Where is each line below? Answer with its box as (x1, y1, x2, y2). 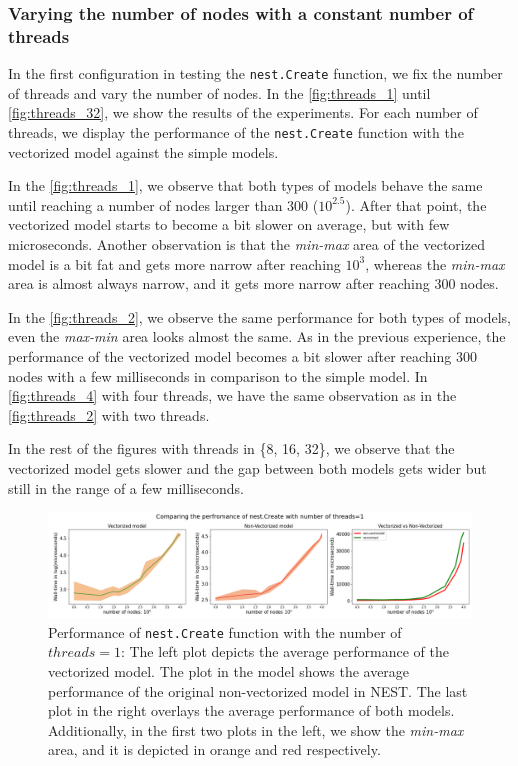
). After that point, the (345, 194, 487, 215)
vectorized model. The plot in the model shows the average (48, 660, 410, 681)
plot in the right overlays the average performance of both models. (48, 700, 455, 721)
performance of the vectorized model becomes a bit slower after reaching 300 (8, 345, 477, 366)
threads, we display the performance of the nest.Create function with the (8, 121, 464, 142)
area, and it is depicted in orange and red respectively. (48, 739, 381, 760)
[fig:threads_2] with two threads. (8, 404, 210, 425)
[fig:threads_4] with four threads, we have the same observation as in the (8, 385, 457, 406)
